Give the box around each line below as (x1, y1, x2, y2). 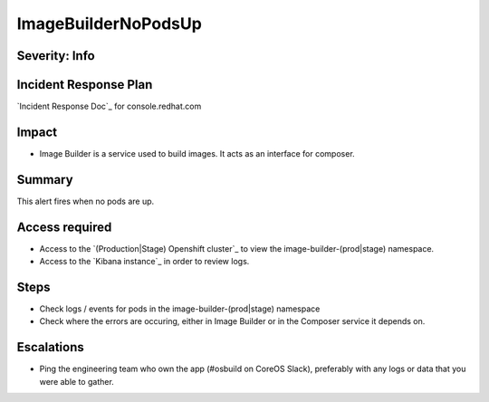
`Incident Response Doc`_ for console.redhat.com (16, 100, 202, 112)
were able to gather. (39, 376, 115, 387)
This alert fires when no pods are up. (16, 196, 155, 206)
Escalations (16, 340, 85, 355)
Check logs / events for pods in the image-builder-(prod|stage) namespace (39, 303, 321, 314)
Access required (16, 219, 112, 234)
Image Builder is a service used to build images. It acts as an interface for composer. (39, 148, 355, 158)
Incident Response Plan (16, 77, 153, 92)
